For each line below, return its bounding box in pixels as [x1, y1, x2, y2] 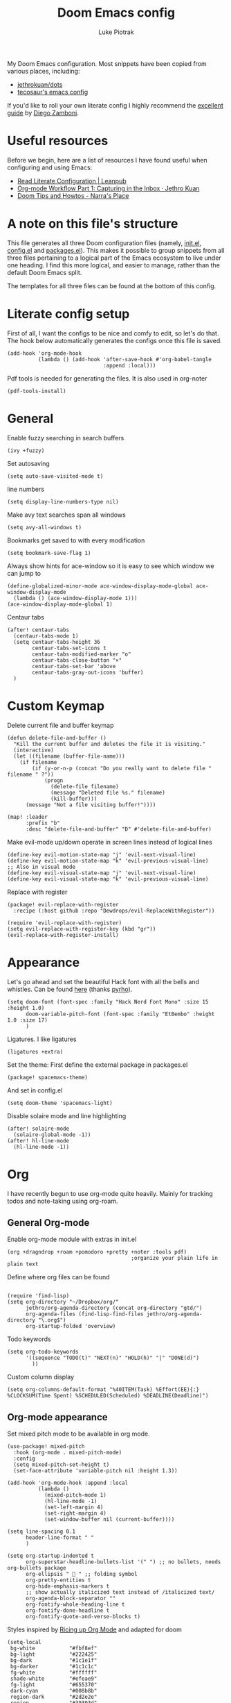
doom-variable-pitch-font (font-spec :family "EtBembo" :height [25, 1011, 215, 1017]
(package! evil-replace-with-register [7, 901, 119, 908]
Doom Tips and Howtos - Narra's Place [17, 191, 129, 199]
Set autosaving [7, 459, 50, 467]
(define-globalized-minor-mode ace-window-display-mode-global [7, 582, 194, 590]
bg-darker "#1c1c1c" [10, 1663, 98, 1670]
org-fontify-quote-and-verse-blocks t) [25, 1613, 140, 1620]
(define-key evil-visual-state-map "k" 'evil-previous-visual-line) [7, 875, 209, 883]
